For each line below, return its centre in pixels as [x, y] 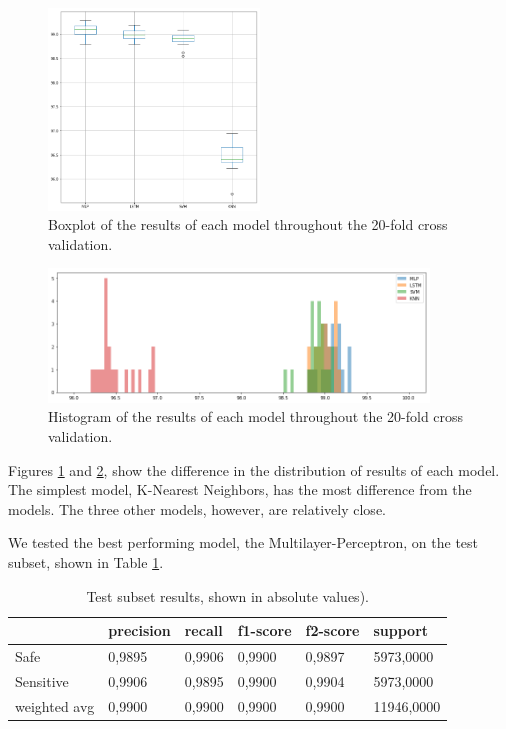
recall [203, 630]
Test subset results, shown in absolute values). [227, 595]
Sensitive [42, 680]
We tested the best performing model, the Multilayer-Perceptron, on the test [243, 542]
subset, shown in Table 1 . [86, 561]
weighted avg [55, 705]
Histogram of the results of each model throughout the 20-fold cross [256, 416]
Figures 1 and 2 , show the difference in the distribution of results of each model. [254, 469]
